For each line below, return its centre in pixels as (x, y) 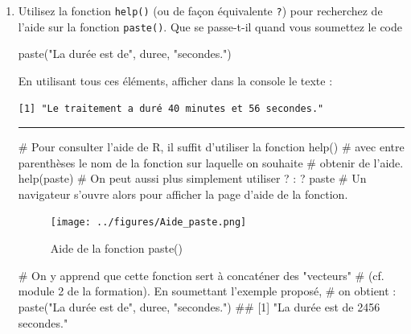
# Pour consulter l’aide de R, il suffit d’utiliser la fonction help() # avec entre (211, 147)
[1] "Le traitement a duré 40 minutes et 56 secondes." (171, 108)
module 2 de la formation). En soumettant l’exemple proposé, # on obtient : (207, 291)
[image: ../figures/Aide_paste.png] (148, 223)
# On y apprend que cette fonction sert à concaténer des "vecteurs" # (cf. (201, 275)
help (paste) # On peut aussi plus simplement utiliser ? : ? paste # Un (192, 178)
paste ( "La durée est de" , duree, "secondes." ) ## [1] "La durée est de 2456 (199, 306)
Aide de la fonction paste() (116, 248)
